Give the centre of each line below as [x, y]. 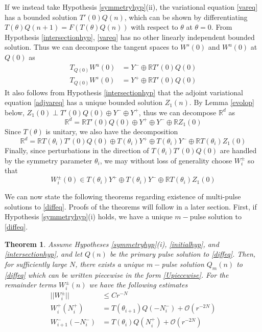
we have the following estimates [138, 285]
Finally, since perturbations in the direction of [77, 150]
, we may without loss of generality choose [166, 160]
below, [15, 112]
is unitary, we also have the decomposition [112, 131]
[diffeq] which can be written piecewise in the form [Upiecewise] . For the [117, 274]
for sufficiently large [36, 264]
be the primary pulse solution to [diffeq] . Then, [183, 254]
